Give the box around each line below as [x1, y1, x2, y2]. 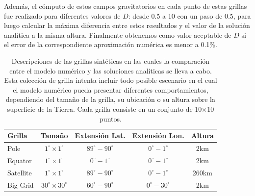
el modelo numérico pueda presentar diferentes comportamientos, [13, 84, 208, 95]
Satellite [7, 167, 32, 177]
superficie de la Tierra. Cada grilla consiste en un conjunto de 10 [7, 103, 202, 114]
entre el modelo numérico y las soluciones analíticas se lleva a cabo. [9, 65, 212, 75]
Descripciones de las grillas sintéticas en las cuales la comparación [11, 55, 210, 66]
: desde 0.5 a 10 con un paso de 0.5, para [128, 10, 251, 21]
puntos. [100, 113, 122, 123]
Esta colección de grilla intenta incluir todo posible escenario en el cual [4, 75, 217, 85]
